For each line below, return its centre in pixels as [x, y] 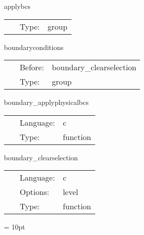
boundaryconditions [34, 47]
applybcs [17, 6]
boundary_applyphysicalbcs [46, 102]
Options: [35, 192]
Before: [32, 67]
